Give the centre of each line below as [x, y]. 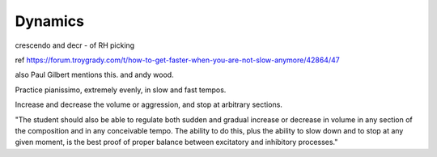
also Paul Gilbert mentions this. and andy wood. [94, 75]
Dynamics [50, 21]
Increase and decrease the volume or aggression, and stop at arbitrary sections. [149, 104]
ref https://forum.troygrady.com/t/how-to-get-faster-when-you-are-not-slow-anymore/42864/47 [177, 60]
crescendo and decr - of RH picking [75, 45]
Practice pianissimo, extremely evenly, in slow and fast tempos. [121, 90]
